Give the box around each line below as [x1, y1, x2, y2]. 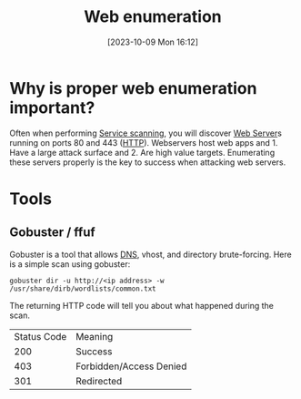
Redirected [75, 374, 123, 387]
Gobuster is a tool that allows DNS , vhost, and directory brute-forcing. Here [9, 249, 293, 260]
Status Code [14, 330, 67, 343]
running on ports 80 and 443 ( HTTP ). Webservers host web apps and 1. [9, 137, 278, 148]
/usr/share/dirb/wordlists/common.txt [9, 284, 156, 293]
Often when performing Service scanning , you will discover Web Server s [9, 128, 282, 138]
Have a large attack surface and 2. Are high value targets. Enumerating [9, 147, 276, 158]
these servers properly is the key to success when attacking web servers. [9, 157, 286, 168]
